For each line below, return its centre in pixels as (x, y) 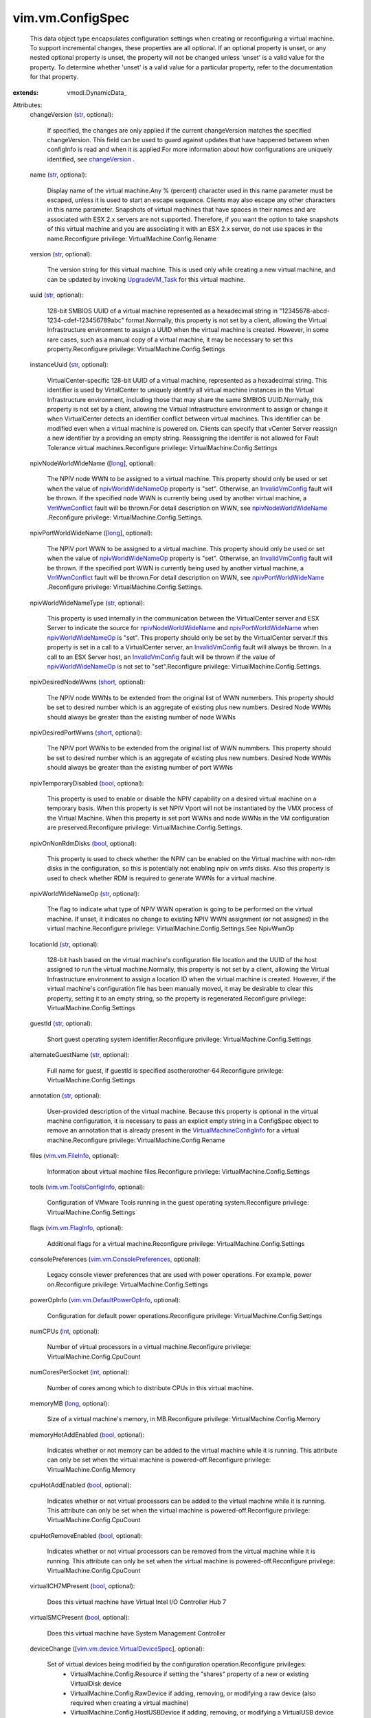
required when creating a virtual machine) (130, 1703)
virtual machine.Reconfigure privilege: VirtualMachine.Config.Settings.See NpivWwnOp (171, 928)
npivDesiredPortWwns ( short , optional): (86, 733)
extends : (26, 92)
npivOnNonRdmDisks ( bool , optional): (83, 843)
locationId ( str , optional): (65, 944)
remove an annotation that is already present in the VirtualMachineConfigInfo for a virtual (173, 1130)
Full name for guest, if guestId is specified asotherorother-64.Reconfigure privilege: (166, 1070)
